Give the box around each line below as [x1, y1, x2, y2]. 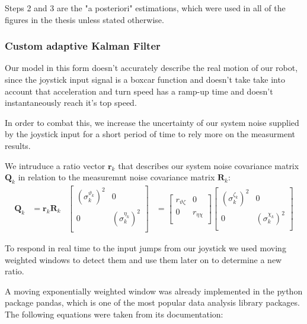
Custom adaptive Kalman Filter [5, 38, 161, 53]
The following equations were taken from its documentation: [5, 308, 223, 320]
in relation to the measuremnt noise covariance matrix [18, 171, 215, 183]
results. [5, 139, 31, 151]
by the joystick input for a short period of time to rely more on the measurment [5, 128, 296, 140]
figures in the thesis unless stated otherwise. [5, 13, 164, 25]
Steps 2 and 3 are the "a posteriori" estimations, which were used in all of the [5, 2, 286, 14]
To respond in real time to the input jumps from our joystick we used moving [5, 242, 286, 254]
